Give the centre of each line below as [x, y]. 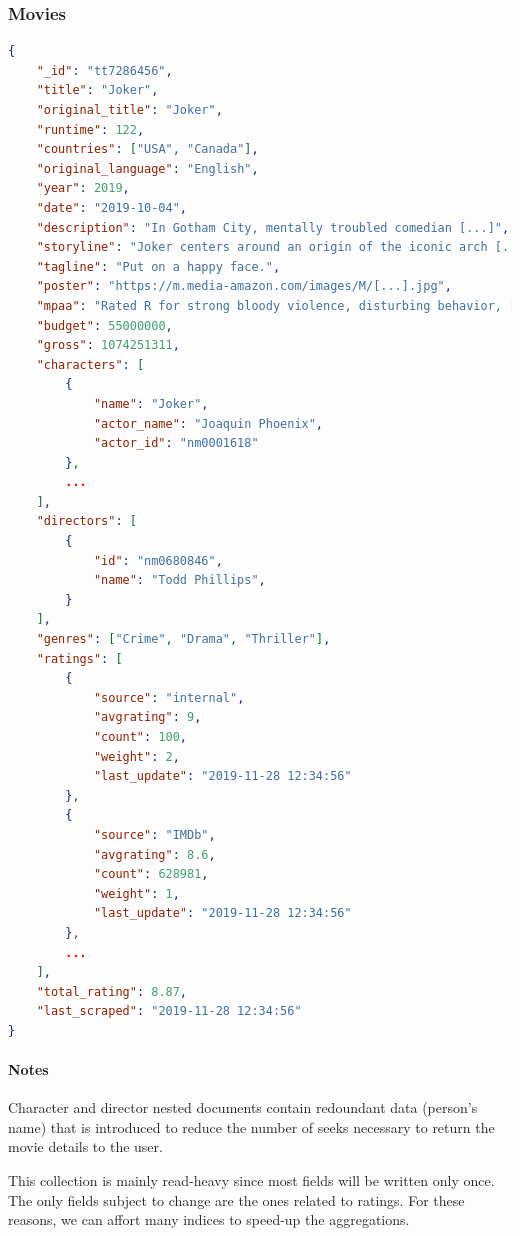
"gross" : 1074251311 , [108, 345]
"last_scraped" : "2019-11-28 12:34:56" [169, 1011]
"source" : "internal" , [169, 697]
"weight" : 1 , [136, 893]
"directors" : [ [86, 521]
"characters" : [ [90, 364]
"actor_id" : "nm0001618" [176, 443]
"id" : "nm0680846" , [158, 560]
